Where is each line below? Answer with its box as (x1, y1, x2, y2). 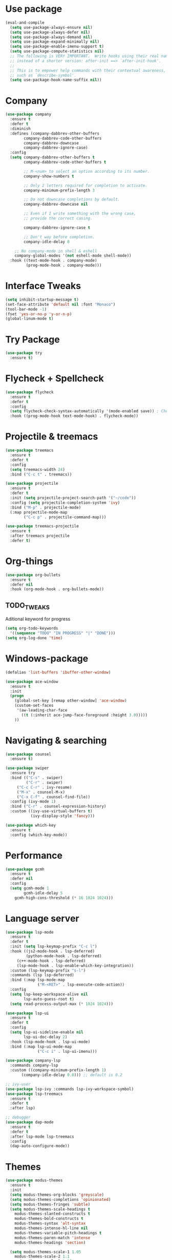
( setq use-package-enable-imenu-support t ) (10, 44, 104, 49)
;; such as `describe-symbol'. (10, 72, 77, 78)
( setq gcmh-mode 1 (10, 886, 50, 891)
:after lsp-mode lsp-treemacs (10, 1134, 74, 1139)
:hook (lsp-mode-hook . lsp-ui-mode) (10, 1039, 91, 1044)
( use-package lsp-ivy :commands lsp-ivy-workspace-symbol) (5, 1086, 134, 1091)
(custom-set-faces (14, 703, 54, 708)
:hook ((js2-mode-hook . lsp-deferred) (10, 949, 95, 954)
